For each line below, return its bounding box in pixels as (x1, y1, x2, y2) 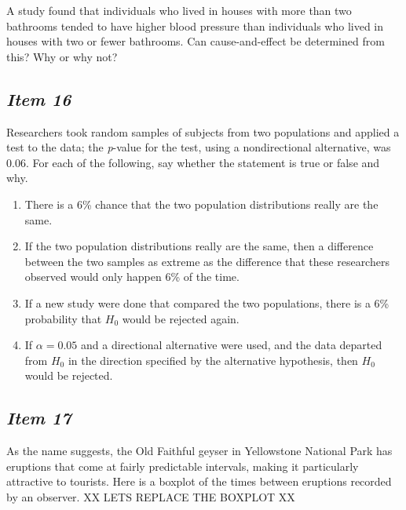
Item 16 (6, 86, 71, 111)
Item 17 (6, 406, 71, 430)
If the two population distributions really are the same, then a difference (24, 238, 374, 254)
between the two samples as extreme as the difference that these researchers (24, 253, 390, 269)
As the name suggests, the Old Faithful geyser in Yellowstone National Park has (6, 443, 393, 459)
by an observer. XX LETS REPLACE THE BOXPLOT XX (6, 488, 295, 505)
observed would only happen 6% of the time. (24, 268, 240, 285)
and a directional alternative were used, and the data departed (80, 337, 382, 353)
